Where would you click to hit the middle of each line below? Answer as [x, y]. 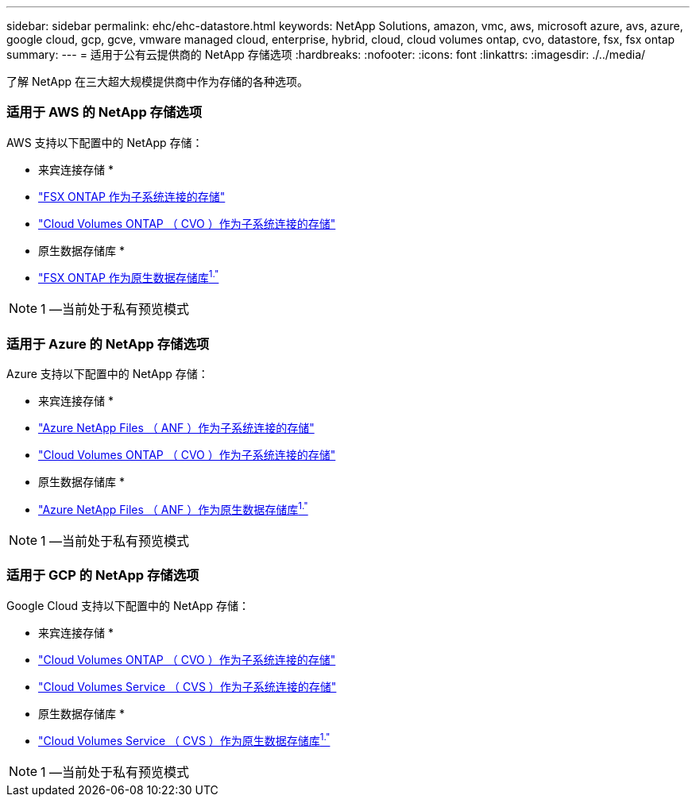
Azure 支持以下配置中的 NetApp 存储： [108, 374]
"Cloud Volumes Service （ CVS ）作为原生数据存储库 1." [184, 740]
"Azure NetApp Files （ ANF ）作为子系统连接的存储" [176, 428]
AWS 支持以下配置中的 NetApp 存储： [105, 142]
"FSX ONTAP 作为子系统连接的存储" [132, 196]
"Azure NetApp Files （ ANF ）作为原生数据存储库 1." [173, 508]
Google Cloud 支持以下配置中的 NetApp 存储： [128, 605]
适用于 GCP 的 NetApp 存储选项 [103, 575]
